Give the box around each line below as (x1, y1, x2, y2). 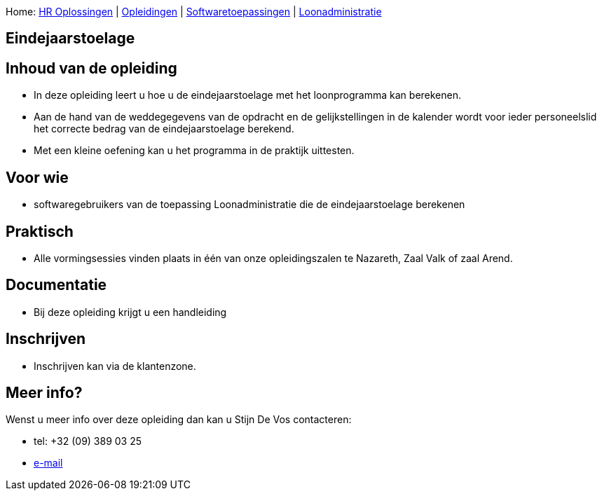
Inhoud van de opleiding (6, 59, 177, 77)
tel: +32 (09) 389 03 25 (34, 435, 142, 448)
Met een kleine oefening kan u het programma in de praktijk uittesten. (34, 144, 355, 157)
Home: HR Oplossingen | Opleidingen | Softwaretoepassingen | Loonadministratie (6, 6, 382, 18)
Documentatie (6, 276, 107, 294)
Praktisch (6, 222, 74, 240)
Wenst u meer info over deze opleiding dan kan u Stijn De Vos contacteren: (6, 413, 352, 426)
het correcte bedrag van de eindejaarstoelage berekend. (34, 123, 294, 135)
